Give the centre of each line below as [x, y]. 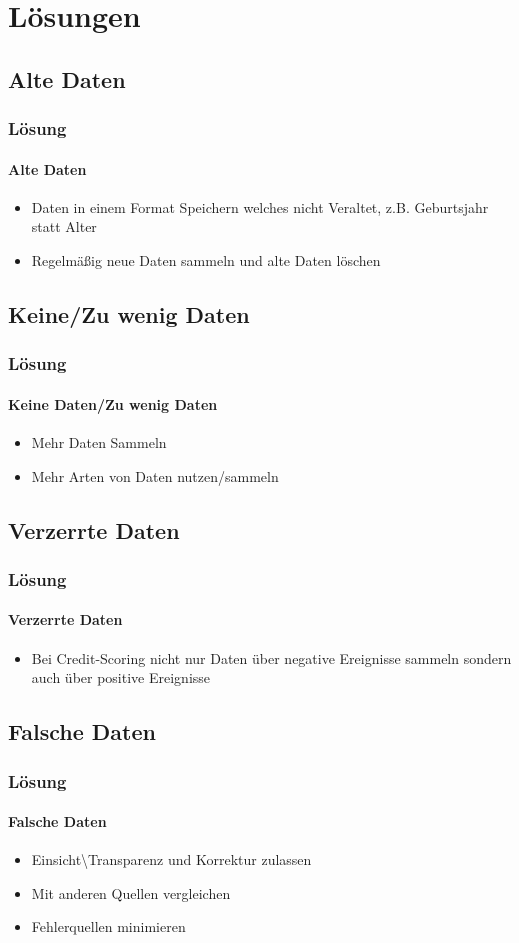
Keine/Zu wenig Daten [129, 313]
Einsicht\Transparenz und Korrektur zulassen [171, 859]
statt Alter [64, 226]
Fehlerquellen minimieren [108, 926]
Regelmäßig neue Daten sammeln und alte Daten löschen [206, 259]
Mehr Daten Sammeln [99, 442]
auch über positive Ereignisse [121, 677]
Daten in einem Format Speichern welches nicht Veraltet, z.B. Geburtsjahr [260, 206]
